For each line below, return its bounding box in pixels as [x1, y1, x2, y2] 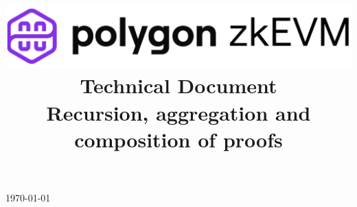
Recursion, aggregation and [46, 98, 311, 126]
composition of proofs [74, 125, 283, 153]
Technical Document [80, 71, 277, 99]
